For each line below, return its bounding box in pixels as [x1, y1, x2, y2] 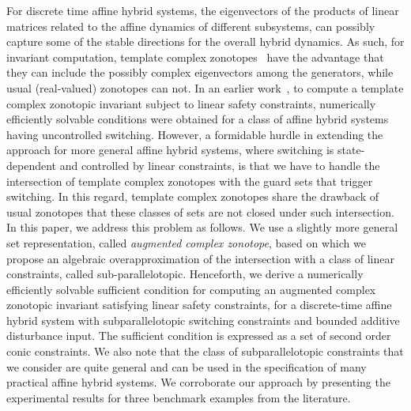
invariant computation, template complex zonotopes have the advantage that [6, 48, 384, 65]
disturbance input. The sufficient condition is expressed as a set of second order [6, 327, 391, 344]
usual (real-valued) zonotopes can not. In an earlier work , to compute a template [6, 79, 404, 96]
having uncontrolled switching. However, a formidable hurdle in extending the [6, 126, 383, 142]
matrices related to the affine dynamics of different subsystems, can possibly [6, 17, 375, 34]
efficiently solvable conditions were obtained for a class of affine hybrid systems [6, 111, 389, 127]
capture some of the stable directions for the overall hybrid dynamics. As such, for [6, 33, 405, 50]
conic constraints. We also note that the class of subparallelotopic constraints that [6, 343, 404, 360]
